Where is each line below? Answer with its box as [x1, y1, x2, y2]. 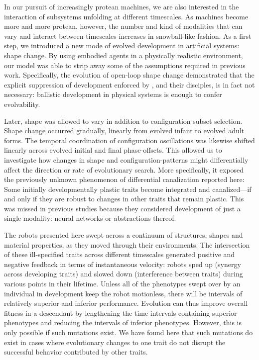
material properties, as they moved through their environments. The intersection [4, 239, 250, 250]
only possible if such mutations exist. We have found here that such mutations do [4, 327, 253, 337]
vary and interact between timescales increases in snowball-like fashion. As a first [4, 30, 252, 41]
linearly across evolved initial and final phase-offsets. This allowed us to [4, 145, 222, 155]
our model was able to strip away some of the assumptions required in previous [4, 60, 246, 70]
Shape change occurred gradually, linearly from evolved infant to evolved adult [4, 125, 245, 136]
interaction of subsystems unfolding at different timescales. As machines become [4, 11, 249, 21]
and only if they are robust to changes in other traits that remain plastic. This [4, 193, 244, 204]
